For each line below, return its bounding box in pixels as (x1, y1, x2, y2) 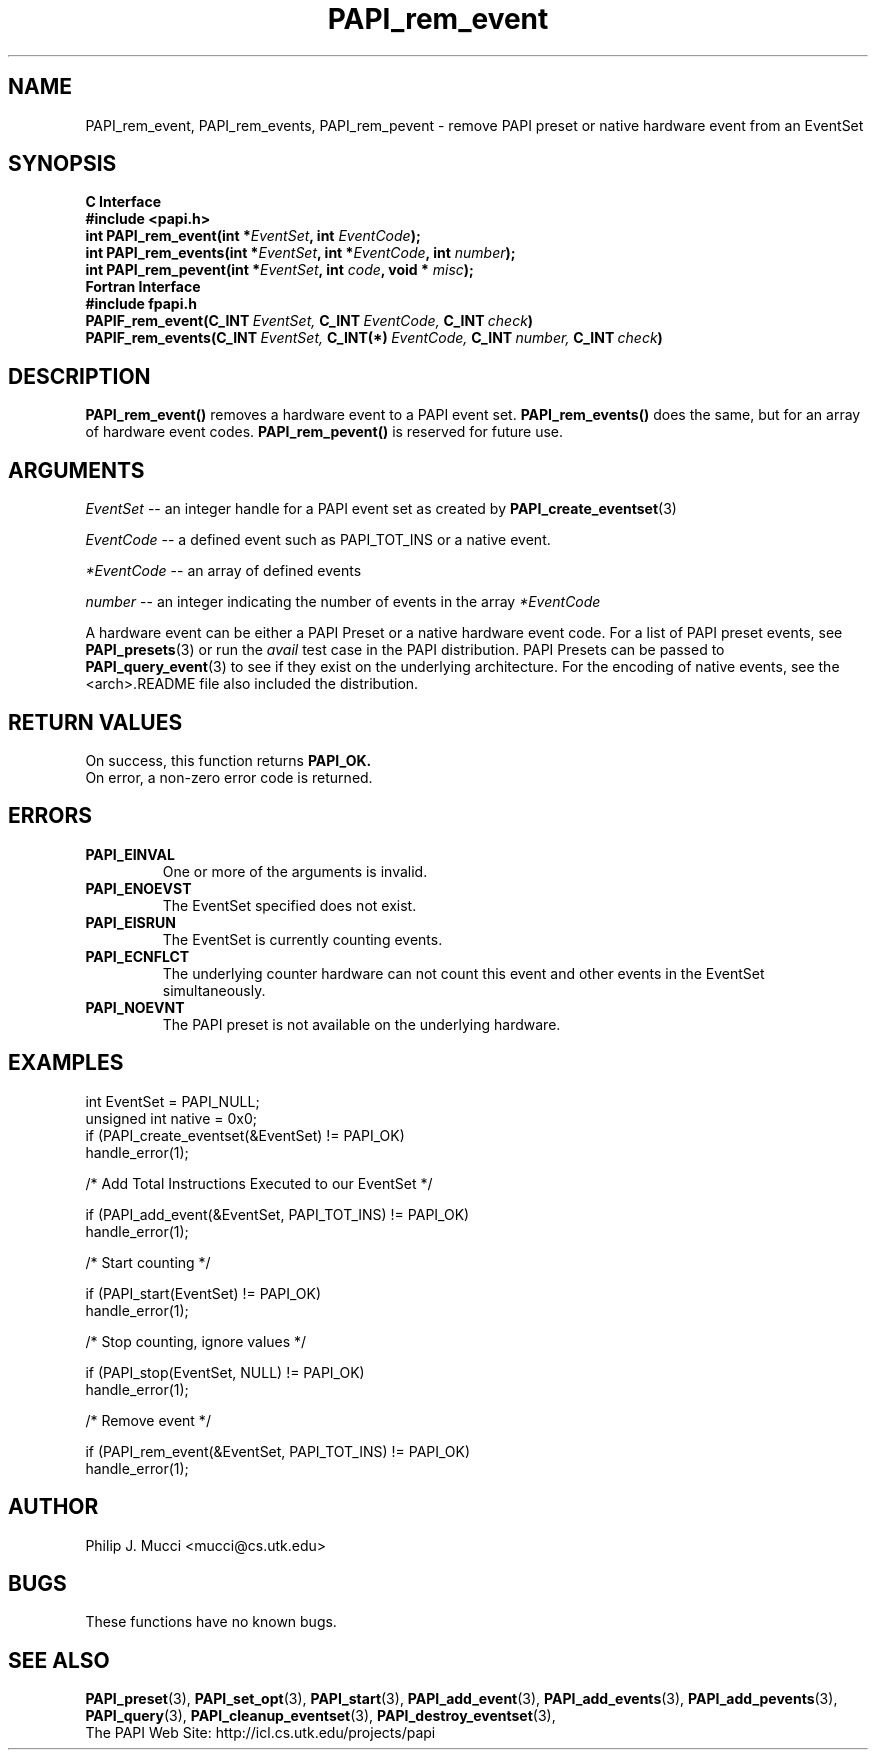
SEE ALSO (8, 1647, 110, 1673)
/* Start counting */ (85, 1253, 211, 1271)
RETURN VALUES (8, 709, 183, 735)
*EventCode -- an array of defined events (85, 562, 362, 580)
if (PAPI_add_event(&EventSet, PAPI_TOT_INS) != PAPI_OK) (85, 1205, 470, 1223)
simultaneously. (162, 981, 266, 999)
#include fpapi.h (85, 295, 197, 313)
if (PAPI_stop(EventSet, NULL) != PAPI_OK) (85, 1363, 365, 1381)
